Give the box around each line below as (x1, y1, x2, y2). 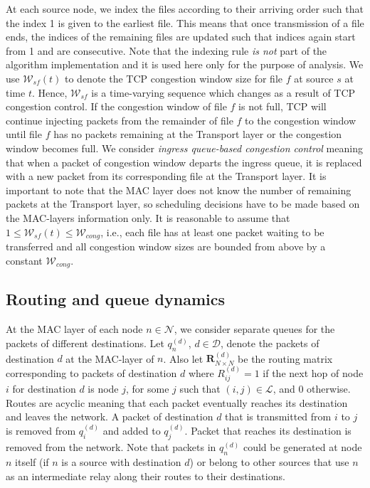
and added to (102, 423, 161, 438)
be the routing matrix (238, 351, 333, 366)
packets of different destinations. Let (6, 335, 164, 350)
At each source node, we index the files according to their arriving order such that (6, 1, 364, 16)
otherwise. (307, 381, 351, 396)
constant (6, 253, 43, 267)
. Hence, (31, 85, 68, 100)
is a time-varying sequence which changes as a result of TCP (91, 85, 356, 100)
